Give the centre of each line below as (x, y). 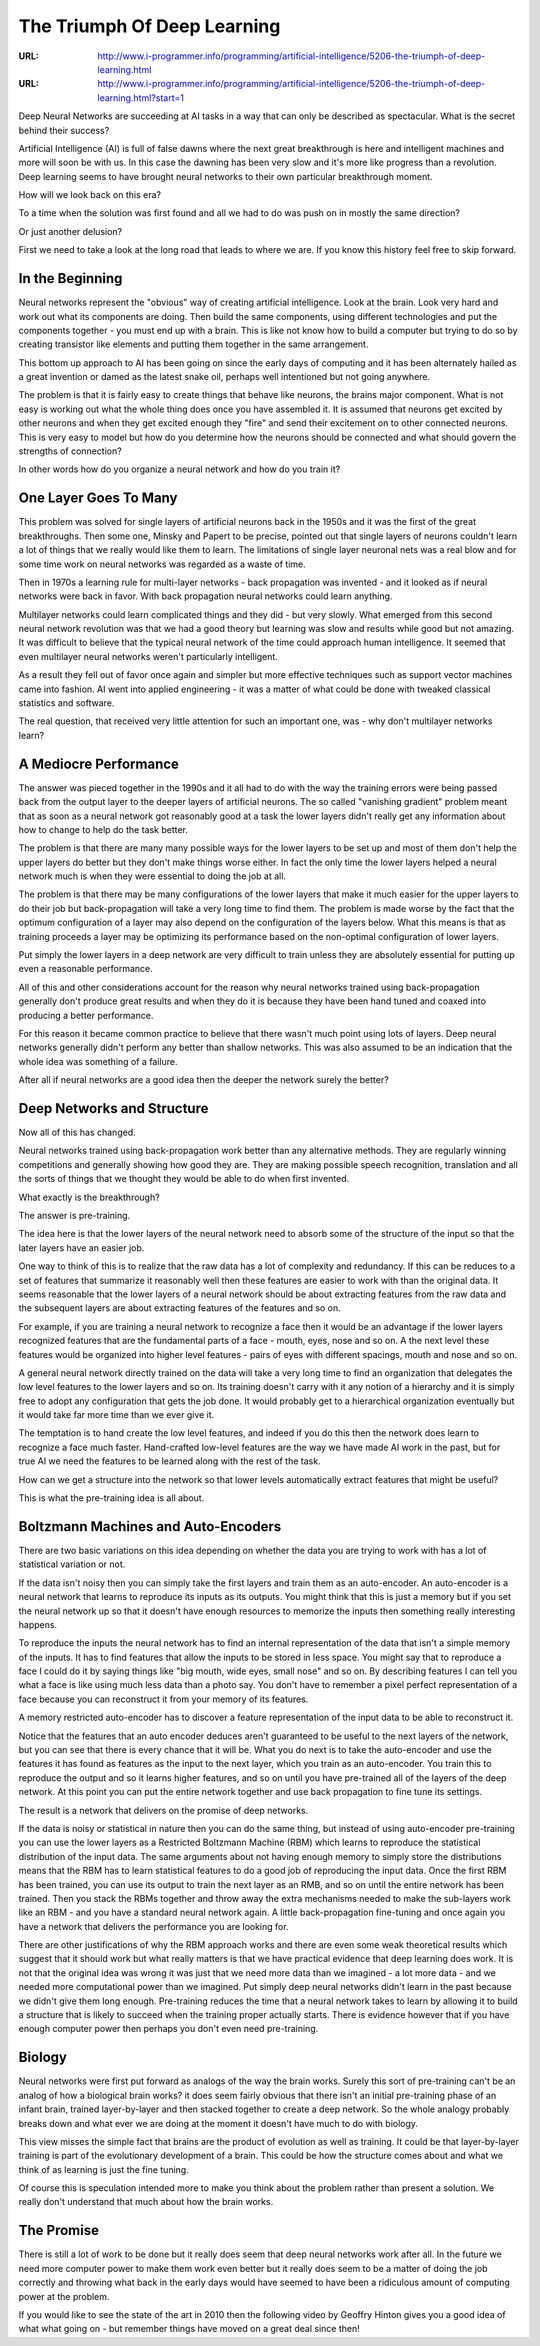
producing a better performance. (86, 1015)
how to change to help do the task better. (103, 829)
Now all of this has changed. (77, 1132)
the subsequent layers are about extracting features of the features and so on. (179, 1308)
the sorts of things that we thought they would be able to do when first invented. (184, 1179)
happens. (38, 1624)
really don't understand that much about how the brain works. (146, 2202)
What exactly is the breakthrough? (89, 1197)
